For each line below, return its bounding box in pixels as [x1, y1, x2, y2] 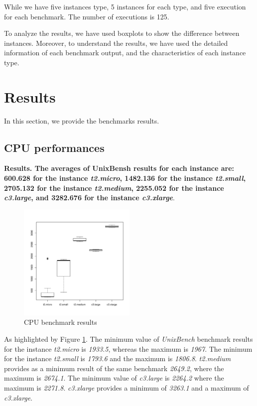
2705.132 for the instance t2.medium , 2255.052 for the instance [4, 182, 224, 193]
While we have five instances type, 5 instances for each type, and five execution [4, 1, 246, 11]
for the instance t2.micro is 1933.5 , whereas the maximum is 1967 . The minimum [4, 343, 253, 354]
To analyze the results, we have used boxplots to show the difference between [4, 28, 240, 38]
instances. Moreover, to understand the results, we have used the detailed [4, 37, 228, 48]
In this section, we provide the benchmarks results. [4, 115, 159, 126]
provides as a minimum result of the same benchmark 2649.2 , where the [4, 363, 224, 373]
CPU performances [4, 139, 105, 155]
